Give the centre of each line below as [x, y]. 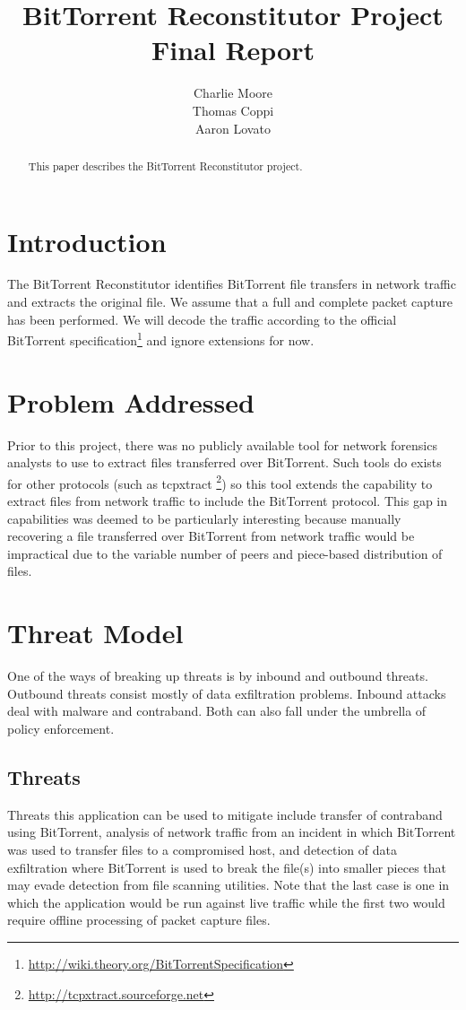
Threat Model [95, 633]
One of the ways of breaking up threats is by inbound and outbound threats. [218, 676]
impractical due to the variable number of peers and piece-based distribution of [225, 553]
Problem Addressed [131, 401]
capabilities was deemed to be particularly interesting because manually [204, 518]
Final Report [233, 50]
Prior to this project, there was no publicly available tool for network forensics [222, 444]
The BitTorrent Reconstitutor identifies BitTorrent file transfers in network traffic [232, 284]
